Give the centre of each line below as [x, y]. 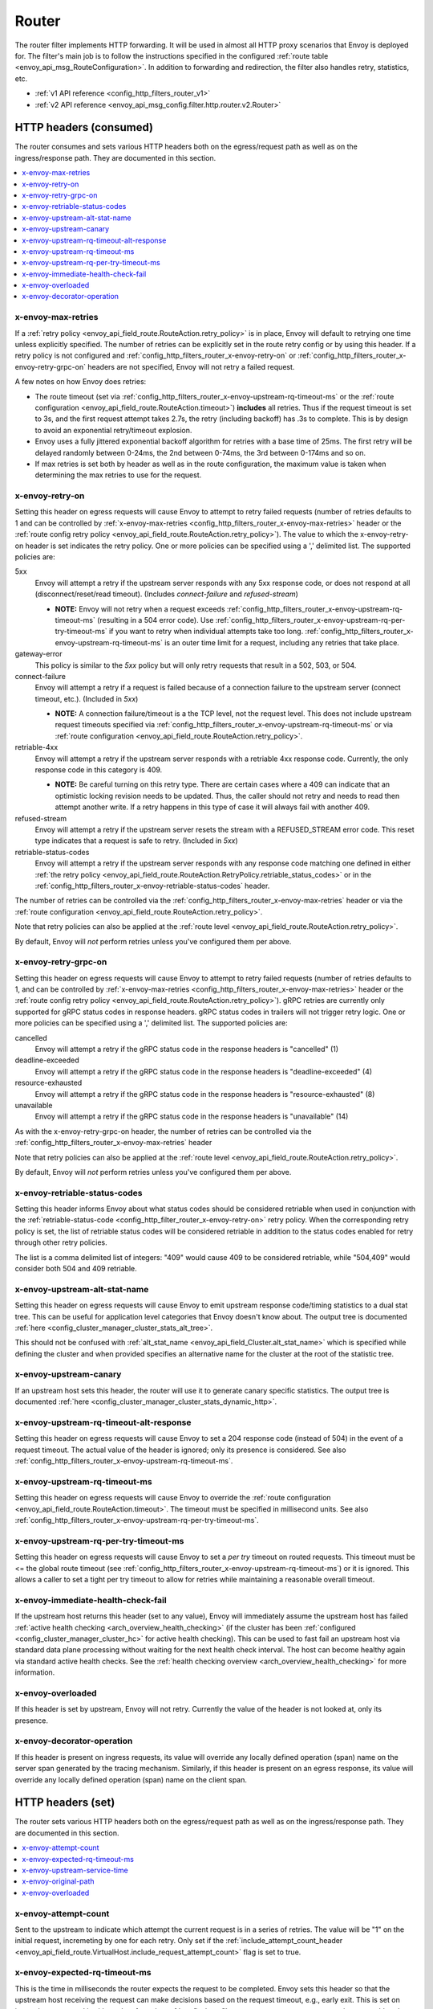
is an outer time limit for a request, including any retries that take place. [282, 642]
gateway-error [39, 654]
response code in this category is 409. [99, 770]
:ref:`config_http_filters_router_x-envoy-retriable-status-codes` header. [152, 886]
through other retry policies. [61, 1242]
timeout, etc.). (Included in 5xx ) [87, 698]
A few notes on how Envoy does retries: [81, 382]
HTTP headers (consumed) [84, 127]
